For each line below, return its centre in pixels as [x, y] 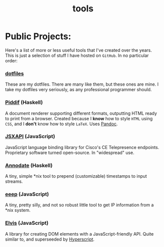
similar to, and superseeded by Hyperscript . [50, 239]
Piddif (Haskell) [24, 102]
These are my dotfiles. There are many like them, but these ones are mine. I [82, 84]
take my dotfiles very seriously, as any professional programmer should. [79, 90]
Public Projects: [38, 36]
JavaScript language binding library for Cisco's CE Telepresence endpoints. [82, 147]
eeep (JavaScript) [27, 195]
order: [11, 60]
